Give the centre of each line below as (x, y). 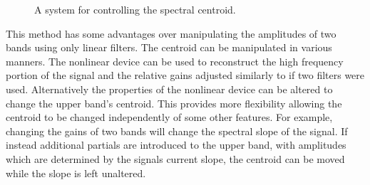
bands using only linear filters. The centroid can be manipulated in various (169, 47)
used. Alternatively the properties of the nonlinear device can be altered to (169, 89)
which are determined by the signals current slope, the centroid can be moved (175, 158)
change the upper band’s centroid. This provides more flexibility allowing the (174, 103)
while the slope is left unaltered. (76, 173)
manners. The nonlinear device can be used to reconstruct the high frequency (175, 61)
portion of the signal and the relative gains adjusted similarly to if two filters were (185, 75)
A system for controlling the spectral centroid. (135, 9)
